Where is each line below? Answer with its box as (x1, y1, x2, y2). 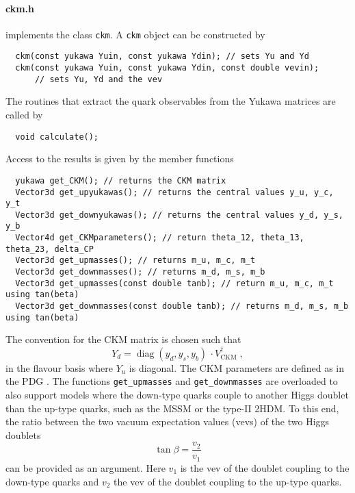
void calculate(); (15, 131, 99, 142)
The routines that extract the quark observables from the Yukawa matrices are (5, 94, 336, 108)
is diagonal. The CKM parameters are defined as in (129, 360, 344, 375)
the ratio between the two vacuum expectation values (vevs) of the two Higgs (5, 414, 330, 429)
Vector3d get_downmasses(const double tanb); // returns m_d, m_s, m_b (15, 301, 349, 312)
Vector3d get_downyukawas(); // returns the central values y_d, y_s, (15, 210, 343, 220)
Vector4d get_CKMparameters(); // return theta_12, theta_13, (15, 233, 304, 243)
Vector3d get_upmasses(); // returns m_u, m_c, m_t (15, 255, 256, 266)
